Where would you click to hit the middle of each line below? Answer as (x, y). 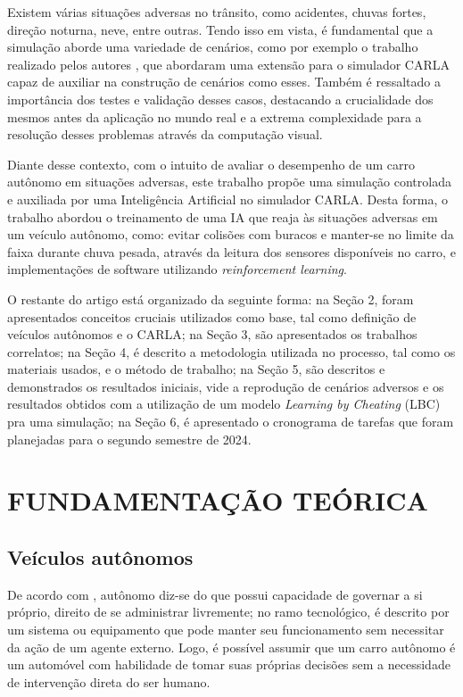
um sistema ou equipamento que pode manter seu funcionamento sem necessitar (226, 630)
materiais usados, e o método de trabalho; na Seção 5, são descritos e (196, 369)
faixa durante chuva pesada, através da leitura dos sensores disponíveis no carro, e (231, 251)
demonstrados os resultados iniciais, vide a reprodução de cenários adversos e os (226, 386)
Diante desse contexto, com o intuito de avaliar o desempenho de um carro (211, 164)
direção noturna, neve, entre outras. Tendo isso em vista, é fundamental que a (220, 29)
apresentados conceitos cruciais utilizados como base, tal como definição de (212, 316)
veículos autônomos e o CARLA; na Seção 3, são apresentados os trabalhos (212, 334)
